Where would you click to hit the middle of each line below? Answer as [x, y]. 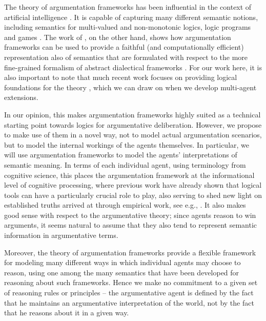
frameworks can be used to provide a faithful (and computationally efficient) [124, 47]
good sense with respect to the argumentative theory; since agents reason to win [130, 215]
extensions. [21, 97]
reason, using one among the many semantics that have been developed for [122, 272]
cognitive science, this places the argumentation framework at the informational [129, 175]
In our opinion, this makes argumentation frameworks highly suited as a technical [132, 114]
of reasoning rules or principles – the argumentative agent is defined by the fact [129, 293]
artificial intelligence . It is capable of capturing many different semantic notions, [131, 17]
